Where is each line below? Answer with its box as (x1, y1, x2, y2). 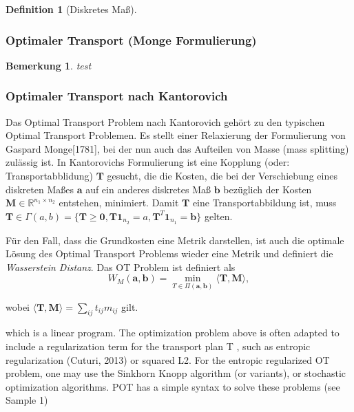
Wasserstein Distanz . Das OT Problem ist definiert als (6, 259, 236, 274)
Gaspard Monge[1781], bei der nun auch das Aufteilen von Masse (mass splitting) (6, 141, 349, 155)
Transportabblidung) (6, 169, 93, 182)
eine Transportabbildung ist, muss (192, 195, 337, 210)
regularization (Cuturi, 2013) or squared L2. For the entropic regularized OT (6, 352, 330, 367)
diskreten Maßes (6, 182, 74, 196)
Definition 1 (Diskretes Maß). (6, 2, 137, 16)
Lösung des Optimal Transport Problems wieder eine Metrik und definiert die (6, 246, 333, 261)
